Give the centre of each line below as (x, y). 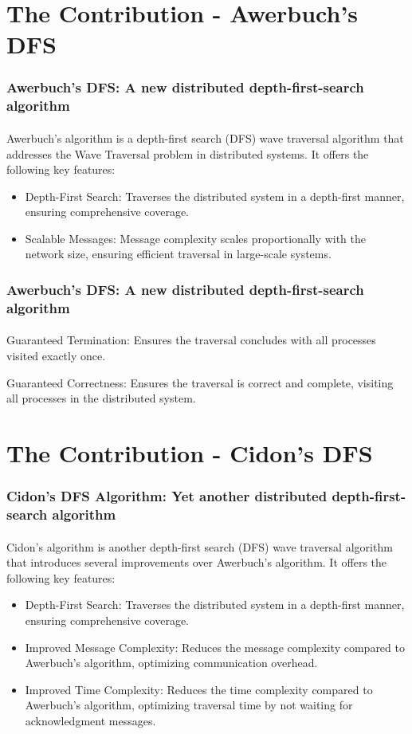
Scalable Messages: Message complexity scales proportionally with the (195, 238)
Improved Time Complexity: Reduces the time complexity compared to (199, 689)
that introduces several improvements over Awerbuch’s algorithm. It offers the (197, 562)
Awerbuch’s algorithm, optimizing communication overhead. (171, 663)
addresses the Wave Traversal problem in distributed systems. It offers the (188, 153)
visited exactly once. (56, 356)
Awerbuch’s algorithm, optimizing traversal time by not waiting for (189, 705)
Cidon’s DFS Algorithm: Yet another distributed (167, 496)
